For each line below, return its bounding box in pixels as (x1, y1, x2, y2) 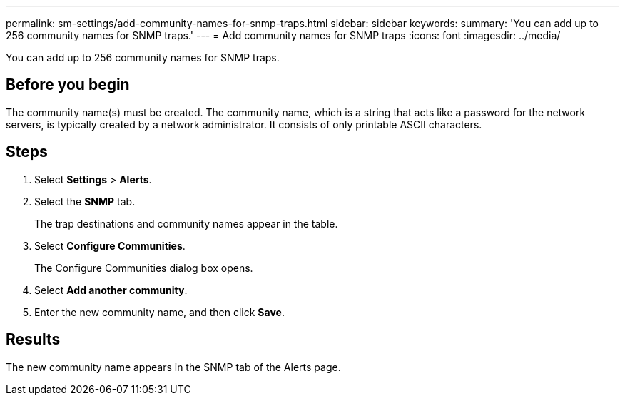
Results (6, 330, 61, 349)
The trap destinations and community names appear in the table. (34, 217, 338, 230)
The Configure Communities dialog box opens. (34, 261, 253, 274)
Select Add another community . (34, 283, 188, 296)
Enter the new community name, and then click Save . (34, 305, 285, 318)
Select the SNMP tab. (34, 195, 136, 208)
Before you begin (6, 76, 130, 94)
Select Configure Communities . (34, 239, 186, 252)
